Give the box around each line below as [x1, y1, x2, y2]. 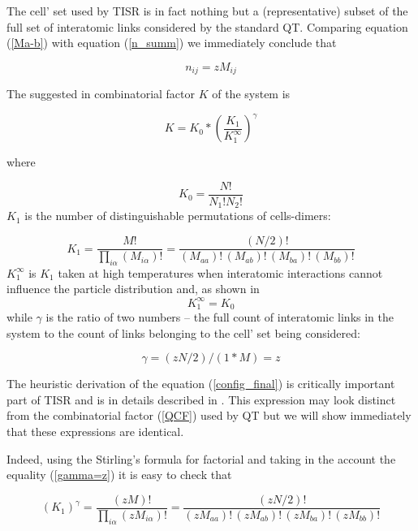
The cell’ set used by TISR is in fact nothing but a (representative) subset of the [6, 2, 408, 19]
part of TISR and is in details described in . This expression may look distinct [6, 391, 396, 408]
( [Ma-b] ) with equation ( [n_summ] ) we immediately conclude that [6, 34, 337, 51]
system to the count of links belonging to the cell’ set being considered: [6, 324, 360, 341]
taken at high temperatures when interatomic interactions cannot [58, 264, 383, 281]
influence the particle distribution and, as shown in [6, 280, 260, 297]
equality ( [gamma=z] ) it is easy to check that [6, 466, 232, 483]
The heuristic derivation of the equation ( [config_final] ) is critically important [6, 375, 395, 392]
